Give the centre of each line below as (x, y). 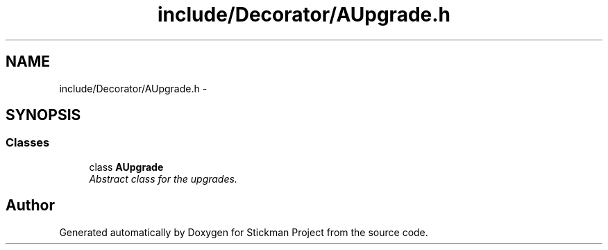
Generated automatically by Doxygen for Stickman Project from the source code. (244, 232)
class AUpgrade (126, 167)
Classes (28, 143)
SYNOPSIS (43, 115)
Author (30, 206)
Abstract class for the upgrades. (163, 178)
